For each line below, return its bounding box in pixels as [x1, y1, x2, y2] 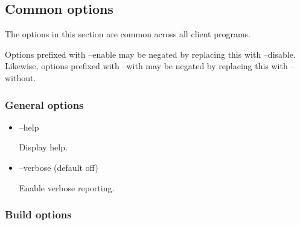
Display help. [19, 141, 68, 153]
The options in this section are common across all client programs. [5, 28, 251, 40]
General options [5, 97, 84, 112]
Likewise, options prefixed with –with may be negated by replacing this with [5, 60, 288, 72]
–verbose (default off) [19, 161, 98, 173]
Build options [5, 207, 72, 222]
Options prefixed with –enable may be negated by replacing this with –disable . [5, 48, 296, 60]
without [5, 71, 34, 84]
